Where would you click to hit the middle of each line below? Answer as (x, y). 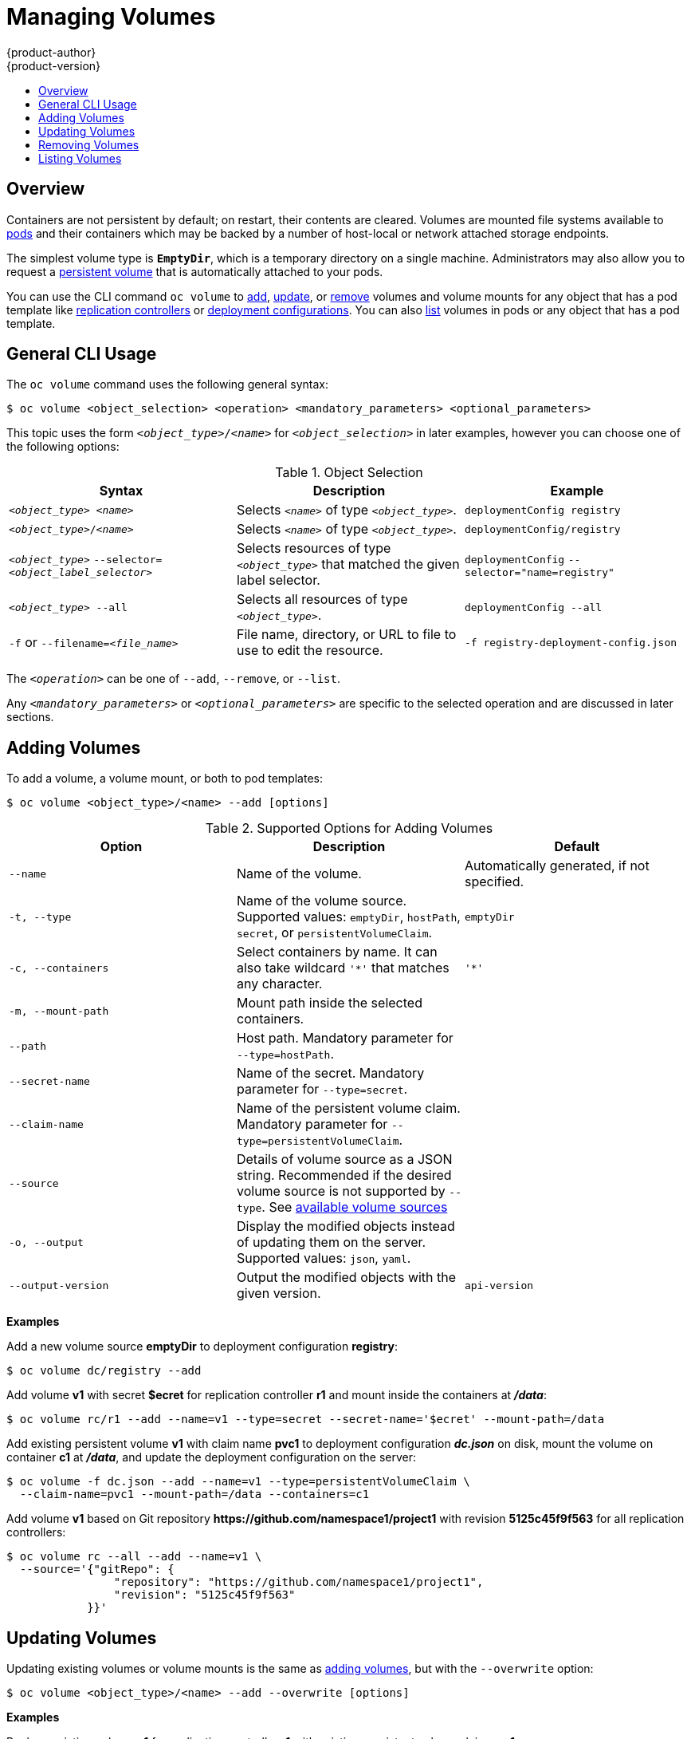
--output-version (59, 1285)
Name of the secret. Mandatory (330, 1073)
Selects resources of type (314, 548)
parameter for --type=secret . (322, 1089)
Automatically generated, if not (557, 866)
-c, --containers (59, 968)
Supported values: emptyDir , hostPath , (348, 917)
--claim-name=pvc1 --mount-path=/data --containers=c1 (194, 1495)
